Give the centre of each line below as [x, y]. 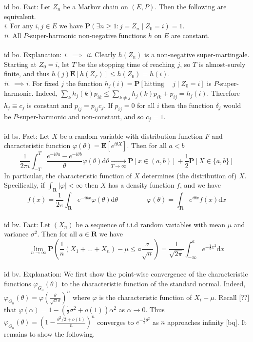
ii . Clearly [101, 54]
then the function [187, 105]
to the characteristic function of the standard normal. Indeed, [154, 283]
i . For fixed [42, 83]
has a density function [141, 185]
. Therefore [223, 93]
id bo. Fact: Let [27, 6]
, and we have [200, 185]
